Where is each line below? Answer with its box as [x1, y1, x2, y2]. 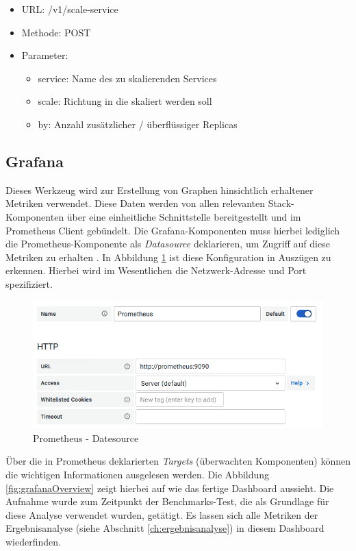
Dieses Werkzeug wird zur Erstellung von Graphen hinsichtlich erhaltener [5, 182, 314, 197]
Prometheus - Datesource [33, 430, 139, 445]
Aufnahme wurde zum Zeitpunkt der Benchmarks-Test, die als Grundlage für [5, 494, 329, 509]
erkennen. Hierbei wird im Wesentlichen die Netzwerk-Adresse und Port [5, 263, 307, 278]
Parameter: [21, 48, 68, 62]
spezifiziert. [5, 276, 53, 291]
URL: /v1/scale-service [21, 2, 118, 16]
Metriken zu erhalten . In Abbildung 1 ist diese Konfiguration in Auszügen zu [5, 249, 331, 264]
